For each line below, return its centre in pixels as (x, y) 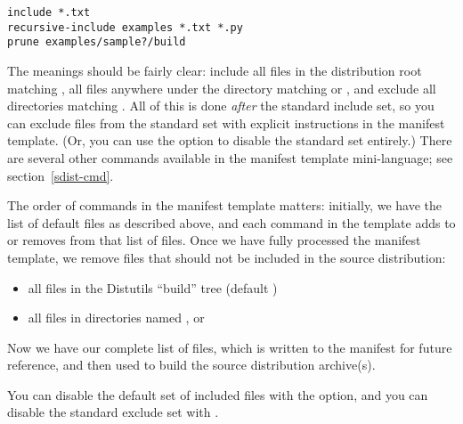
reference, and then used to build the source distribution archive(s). (191, 365)
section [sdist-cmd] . (61, 175)
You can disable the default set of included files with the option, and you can (218, 394)
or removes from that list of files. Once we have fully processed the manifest (214, 240)
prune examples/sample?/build (97, 42)
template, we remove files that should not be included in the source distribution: (227, 257)
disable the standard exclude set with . (113, 412)
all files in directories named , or (116, 318)
